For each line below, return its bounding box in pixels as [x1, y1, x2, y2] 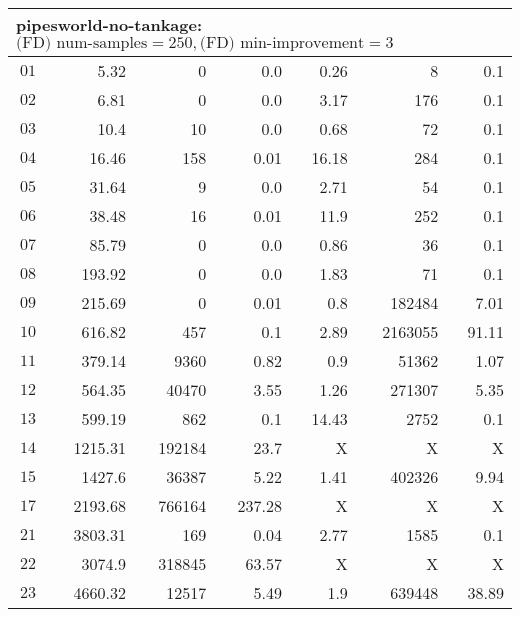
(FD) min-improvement [199, 35, 365, 51]
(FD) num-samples [16, 35, 148, 51]
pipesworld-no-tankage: [16, 13, 203, 36]
